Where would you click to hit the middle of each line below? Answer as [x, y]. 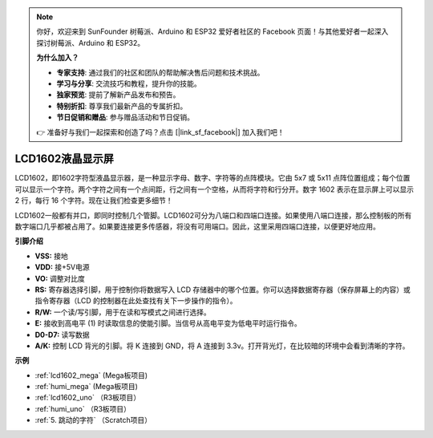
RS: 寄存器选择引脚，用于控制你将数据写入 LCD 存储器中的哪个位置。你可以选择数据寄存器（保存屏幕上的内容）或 [223, 290]
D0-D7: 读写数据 [62, 335]
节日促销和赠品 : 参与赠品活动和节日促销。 [125, 117]
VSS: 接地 [51, 256]
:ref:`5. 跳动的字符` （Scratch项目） [93, 420]
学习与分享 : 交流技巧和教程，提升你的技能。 [129, 83]
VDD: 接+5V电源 [62, 267]
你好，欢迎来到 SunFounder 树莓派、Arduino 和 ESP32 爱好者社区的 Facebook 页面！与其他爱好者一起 [205, 31]
